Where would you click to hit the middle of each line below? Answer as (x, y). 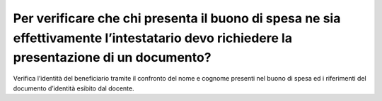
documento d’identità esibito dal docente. (74, 88)
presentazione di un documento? (112, 58)
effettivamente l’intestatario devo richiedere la (153, 38)
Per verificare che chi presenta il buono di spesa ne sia (177, 18)
